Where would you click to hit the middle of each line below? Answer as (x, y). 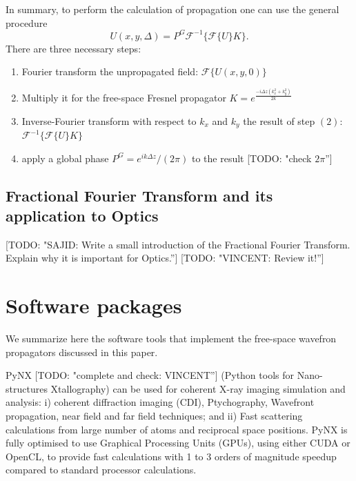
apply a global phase (65, 158)
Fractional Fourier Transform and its (139, 195)
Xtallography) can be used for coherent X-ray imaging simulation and (198, 388)
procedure (27, 22)
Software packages (94, 305)
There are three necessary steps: (73, 48)
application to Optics (82, 215)
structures (27, 388)
